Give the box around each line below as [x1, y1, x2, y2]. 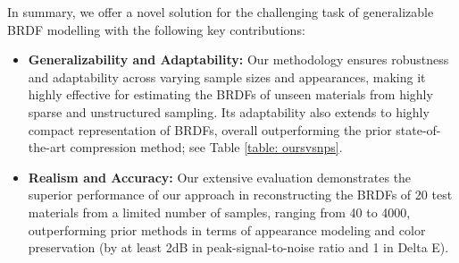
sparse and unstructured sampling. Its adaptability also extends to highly [28, 102, 430, 121]
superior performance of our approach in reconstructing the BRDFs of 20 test [28, 185, 453, 204]
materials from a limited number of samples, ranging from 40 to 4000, [28, 202, 411, 221]
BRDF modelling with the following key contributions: [7, 20, 305, 38]
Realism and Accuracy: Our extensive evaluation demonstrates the [28, 167, 412, 186]
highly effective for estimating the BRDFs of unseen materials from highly [28, 85, 433, 104]
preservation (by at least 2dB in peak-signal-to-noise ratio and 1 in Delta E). [28, 238, 449, 257]
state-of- [396, 120, 441, 139]
